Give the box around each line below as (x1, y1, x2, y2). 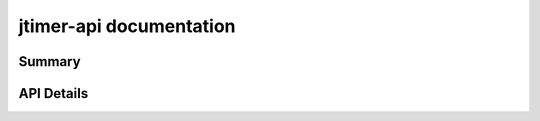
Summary (18, 53, 81, 70)
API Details (18, 85, 89, 102)
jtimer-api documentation (18, 15, 236, 37)
